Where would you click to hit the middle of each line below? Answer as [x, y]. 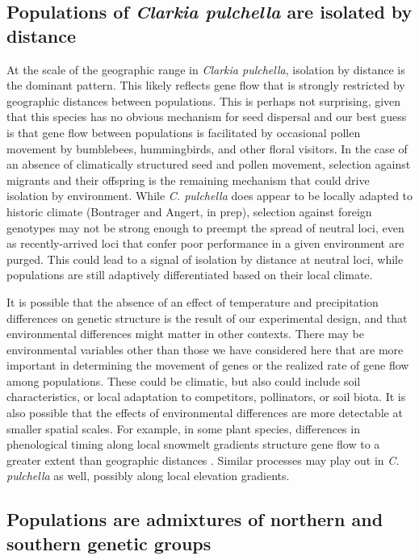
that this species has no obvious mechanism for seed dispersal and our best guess [207, 117]
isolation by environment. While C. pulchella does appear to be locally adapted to [210, 196]
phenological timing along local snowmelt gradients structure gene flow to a [193, 444]
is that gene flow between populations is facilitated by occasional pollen [184, 132]
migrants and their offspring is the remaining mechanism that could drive [188, 180]
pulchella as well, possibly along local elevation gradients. [148, 476]
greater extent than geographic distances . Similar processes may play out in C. [203, 460]
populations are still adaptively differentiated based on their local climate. [190, 275]
